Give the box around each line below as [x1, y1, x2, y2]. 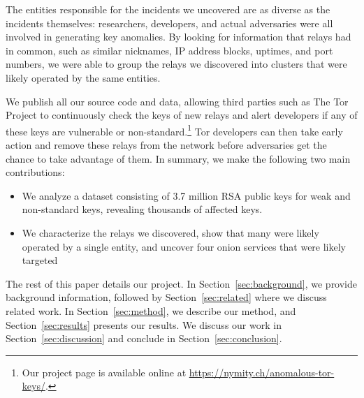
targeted [22, 253, 58, 267]
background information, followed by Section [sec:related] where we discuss [6, 290, 327, 304]
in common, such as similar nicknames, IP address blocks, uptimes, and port [6, 43, 333, 57]
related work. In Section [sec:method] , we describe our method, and [6, 303, 296, 318]
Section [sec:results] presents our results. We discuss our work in [6, 317, 282, 332]
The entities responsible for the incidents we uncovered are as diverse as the [6, 2, 330, 16]
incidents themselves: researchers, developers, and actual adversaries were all [6, 15, 333, 30]
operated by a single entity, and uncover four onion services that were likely [22, 239, 346, 253]
